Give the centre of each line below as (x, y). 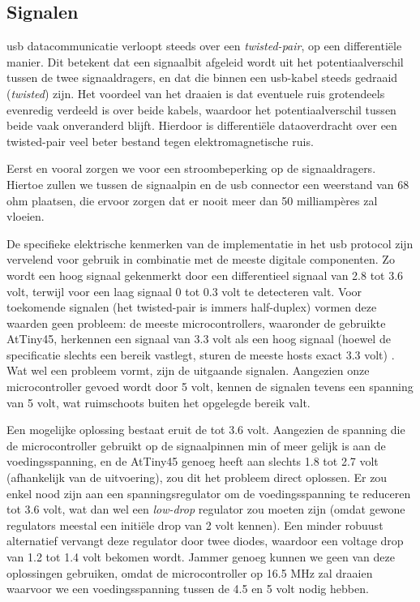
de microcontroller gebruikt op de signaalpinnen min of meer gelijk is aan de (196, 445)
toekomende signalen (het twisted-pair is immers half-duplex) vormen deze (192, 307)
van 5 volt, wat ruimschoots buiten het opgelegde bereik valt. (159, 402)
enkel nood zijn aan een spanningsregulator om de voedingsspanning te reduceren (209, 493)
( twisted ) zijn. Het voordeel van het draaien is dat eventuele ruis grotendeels (196, 93)
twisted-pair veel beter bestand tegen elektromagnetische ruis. (160, 141)
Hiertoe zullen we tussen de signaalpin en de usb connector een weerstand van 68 (208, 184)
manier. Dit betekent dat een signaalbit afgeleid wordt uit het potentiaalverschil (205, 61)
